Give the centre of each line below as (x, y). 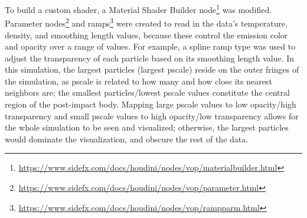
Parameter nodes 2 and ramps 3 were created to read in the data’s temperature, (146, 22)
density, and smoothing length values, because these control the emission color (146, 35)
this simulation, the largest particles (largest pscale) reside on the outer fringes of (152, 69)
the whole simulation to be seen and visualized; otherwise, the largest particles (147, 127)
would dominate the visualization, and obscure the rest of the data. (127, 139)
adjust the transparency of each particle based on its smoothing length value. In (150, 58)
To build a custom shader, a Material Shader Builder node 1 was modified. (138, 9)
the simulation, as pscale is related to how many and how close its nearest (138, 81)
